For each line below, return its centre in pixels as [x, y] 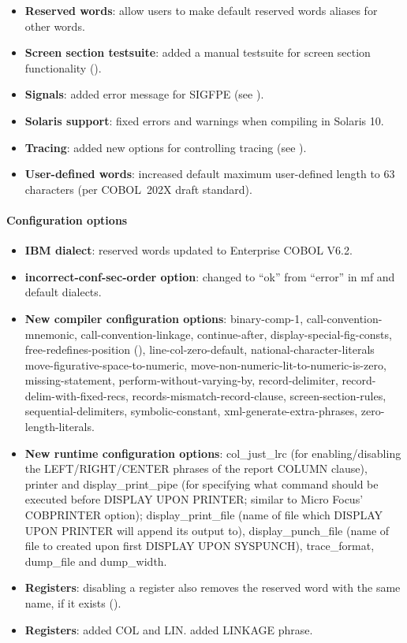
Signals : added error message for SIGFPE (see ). [144, 94]
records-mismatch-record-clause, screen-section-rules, [259, 395]
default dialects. [63, 292]
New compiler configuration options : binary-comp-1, [164, 318]
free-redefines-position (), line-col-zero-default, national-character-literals [200, 349]
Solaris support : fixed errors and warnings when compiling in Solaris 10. [204, 120]
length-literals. [60, 427]
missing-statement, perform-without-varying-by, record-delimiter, [181, 380]
